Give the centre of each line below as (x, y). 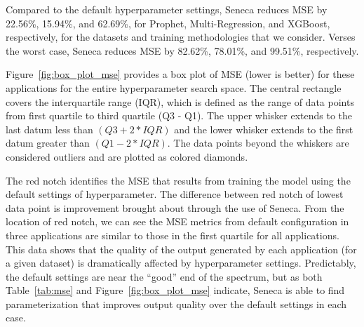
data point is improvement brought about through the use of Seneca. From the (175, 207)
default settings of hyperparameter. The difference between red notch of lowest (175, 194)
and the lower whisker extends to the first (264, 129)
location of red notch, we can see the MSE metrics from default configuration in (177, 221)
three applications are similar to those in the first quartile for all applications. (173, 235)
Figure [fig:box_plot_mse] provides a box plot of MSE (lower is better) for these (180, 74)
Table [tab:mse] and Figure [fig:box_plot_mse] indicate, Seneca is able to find (175, 290)
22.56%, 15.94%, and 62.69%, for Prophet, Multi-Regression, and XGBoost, (168, 23)
